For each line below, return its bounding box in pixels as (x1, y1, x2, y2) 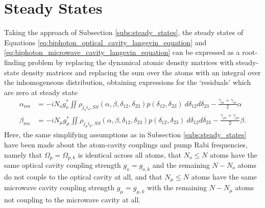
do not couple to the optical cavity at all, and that (4, 171, 162, 182)
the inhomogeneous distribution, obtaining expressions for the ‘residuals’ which (4, 77, 251, 87)
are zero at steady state (4, 86, 78, 97)
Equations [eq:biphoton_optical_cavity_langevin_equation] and (4, 37, 207, 47)
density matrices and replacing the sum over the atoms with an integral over (21, 67, 261, 77)
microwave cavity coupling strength (4, 182, 114, 193)
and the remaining (152, 160, 210, 170)
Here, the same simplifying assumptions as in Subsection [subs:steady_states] (4, 129, 247, 140)
